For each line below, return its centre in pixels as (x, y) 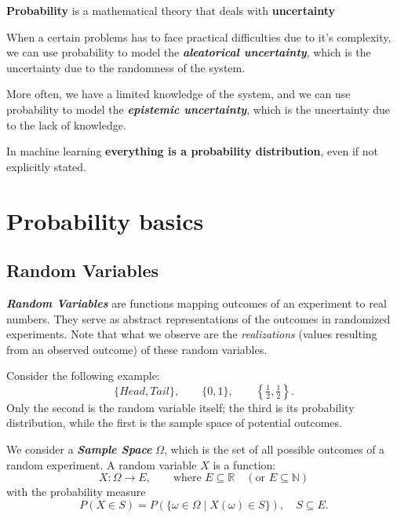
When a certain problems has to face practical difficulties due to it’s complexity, (199, 36)
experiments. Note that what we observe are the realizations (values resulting (192, 334)
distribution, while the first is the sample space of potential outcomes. (174, 423)
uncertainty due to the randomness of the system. (126, 67)
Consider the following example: (83, 376)
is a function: (244, 464)
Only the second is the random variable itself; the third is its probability (180, 407)
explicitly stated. (46, 166)
